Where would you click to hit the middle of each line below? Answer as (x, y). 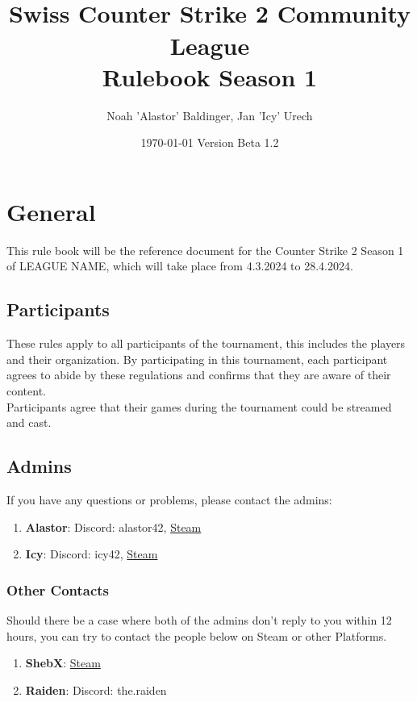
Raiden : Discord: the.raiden (96, 689)
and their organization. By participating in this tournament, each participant (197, 359)
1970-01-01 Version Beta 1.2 (210, 142)
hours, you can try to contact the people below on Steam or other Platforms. (197, 635)
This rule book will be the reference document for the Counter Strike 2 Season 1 (205, 250)
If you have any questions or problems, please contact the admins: (169, 499)
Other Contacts (58, 589)
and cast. (29, 422)
